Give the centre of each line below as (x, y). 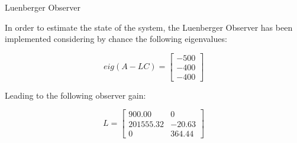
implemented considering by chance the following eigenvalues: (116, 39)
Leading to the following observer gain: (75, 95)
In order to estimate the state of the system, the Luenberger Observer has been (149, 27)
